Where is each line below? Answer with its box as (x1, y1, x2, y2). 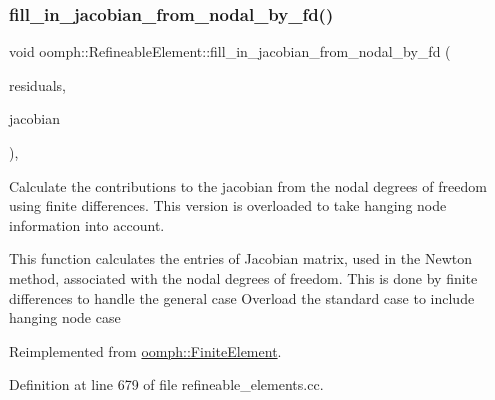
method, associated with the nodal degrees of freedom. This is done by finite (9, 267, 478, 288)
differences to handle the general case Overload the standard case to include (9, 287, 475, 308)
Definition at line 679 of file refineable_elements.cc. (9, 374, 324, 395)
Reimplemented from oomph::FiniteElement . (9, 340, 282, 361)
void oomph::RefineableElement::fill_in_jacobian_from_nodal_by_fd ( (9, 41, 451, 62)
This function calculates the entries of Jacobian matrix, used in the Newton (9, 248, 472, 269)
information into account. (9, 214, 165, 235)
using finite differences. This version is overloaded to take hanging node (9, 195, 447, 216)
